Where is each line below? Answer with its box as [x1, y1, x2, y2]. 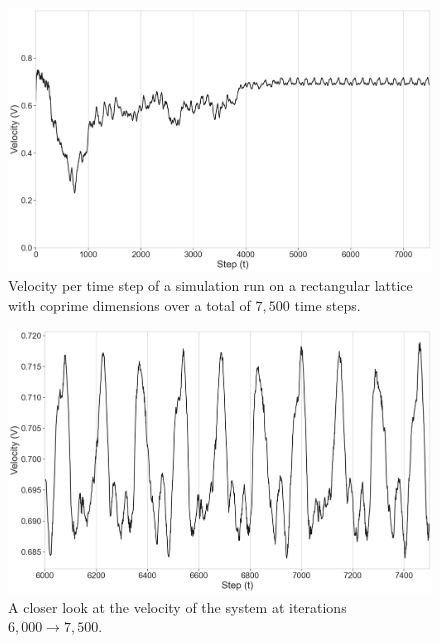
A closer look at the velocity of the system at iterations [8, 596, 347, 617]
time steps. [294, 294, 361, 315]
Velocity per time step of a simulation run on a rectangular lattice [8, 275, 413, 296]
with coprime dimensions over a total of [8, 294, 251, 315]
